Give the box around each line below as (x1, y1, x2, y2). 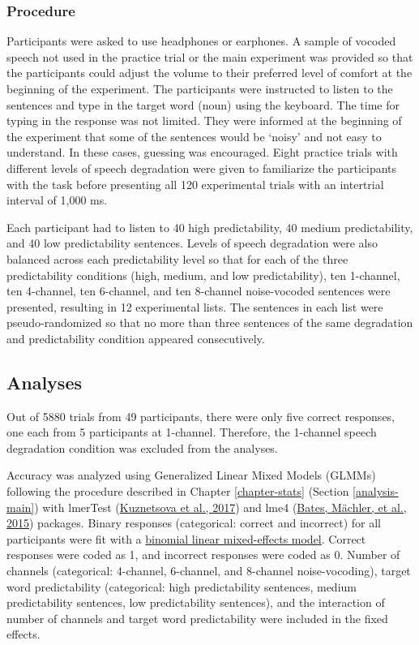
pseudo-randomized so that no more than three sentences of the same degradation (6, 314, 413, 331)
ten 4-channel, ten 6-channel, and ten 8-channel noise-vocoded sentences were (6, 282, 391, 299)
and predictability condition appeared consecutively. (6, 329, 265, 346)
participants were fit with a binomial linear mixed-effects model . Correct (6, 530, 366, 547)
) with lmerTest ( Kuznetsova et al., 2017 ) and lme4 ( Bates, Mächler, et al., (34, 498, 407, 515)
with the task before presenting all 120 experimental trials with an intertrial (6, 175, 384, 192)
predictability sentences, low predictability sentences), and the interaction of (6, 594, 385, 611)
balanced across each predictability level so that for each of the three (6, 250, 348, 267)
